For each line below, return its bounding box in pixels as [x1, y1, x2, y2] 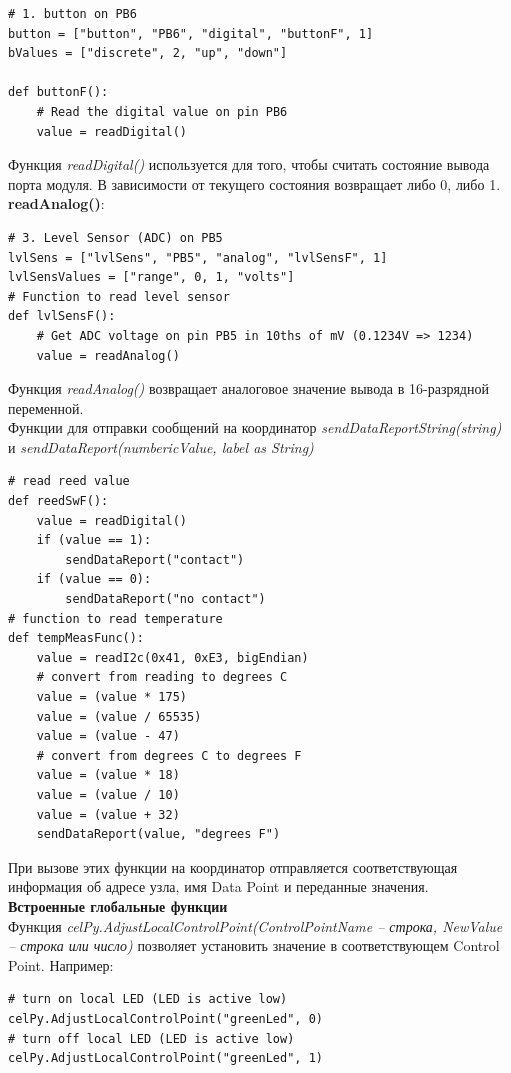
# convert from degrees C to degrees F [36, 748, 302, 763]
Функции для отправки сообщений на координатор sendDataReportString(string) [8, 417, 502, 438]
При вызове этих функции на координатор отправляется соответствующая [8, 856, 458, 877]
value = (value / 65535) [36, 709, 202, 724]
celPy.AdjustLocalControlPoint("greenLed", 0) [8, 1011, 323, 1026]
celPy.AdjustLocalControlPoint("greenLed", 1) [8, 1051, 323, 1066]
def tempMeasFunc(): [8, 631, 145, 646]
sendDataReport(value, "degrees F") [36, 827, 281, 842]
